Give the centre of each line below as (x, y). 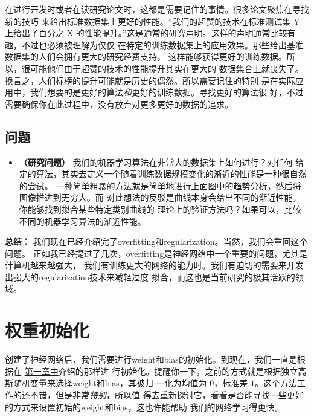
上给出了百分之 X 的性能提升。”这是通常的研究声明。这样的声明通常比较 (146, 33)
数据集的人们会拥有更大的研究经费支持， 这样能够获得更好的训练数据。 (146, 57)
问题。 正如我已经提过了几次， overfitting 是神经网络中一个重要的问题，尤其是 (156, 253)
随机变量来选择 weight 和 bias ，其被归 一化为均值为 (110, 383)
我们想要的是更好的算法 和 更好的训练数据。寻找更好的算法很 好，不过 (167, 92)
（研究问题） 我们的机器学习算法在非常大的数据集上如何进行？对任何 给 (162, 162)
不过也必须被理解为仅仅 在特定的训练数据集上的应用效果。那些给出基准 (162, 44)
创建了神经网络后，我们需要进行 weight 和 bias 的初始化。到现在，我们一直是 (151, 359)
